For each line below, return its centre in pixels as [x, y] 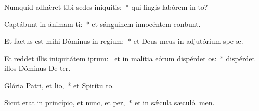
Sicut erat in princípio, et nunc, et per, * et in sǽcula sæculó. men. [109, 102]
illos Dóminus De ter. [37, 68]
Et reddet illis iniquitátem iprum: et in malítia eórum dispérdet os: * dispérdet [129, 58]
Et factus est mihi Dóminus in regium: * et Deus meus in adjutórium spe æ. [124, 41]
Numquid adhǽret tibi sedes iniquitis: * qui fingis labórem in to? [106, 7]
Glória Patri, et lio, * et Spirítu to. [59, 85]
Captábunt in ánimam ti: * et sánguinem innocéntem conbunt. [102, 24]
